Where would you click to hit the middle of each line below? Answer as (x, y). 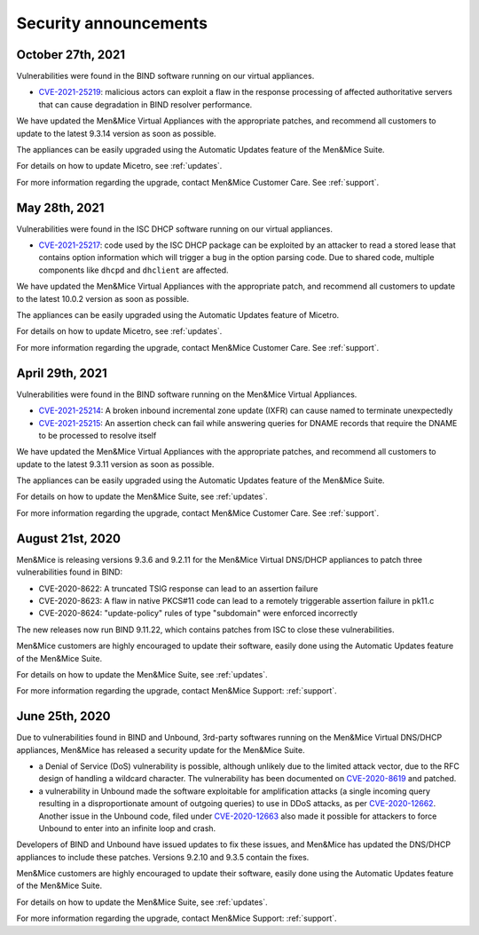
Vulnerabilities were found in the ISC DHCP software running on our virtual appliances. (174, 229)
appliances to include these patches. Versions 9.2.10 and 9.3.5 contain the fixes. (163, 857)
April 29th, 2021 (62, 373)
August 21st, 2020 (69, 539)
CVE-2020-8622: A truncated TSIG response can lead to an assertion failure (178, 588)
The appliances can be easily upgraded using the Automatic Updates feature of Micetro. (178, 315)
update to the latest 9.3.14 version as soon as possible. (116, 133)
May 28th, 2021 (60, 207)
